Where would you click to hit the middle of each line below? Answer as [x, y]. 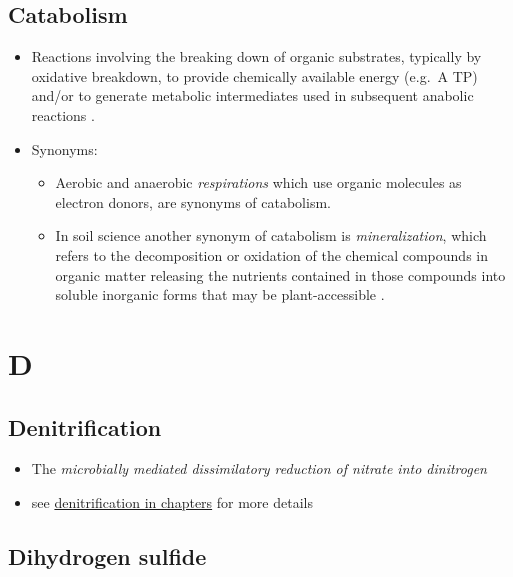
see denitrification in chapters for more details [172, 501]
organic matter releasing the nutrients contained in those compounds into [280, 274]
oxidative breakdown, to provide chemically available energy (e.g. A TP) [254, 75]
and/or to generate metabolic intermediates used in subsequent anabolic [252, 95]
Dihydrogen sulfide [107, 555]
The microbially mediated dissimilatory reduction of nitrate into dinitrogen [259, 468]
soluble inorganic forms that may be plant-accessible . [220, 294]
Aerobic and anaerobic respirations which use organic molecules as [258, 182]
